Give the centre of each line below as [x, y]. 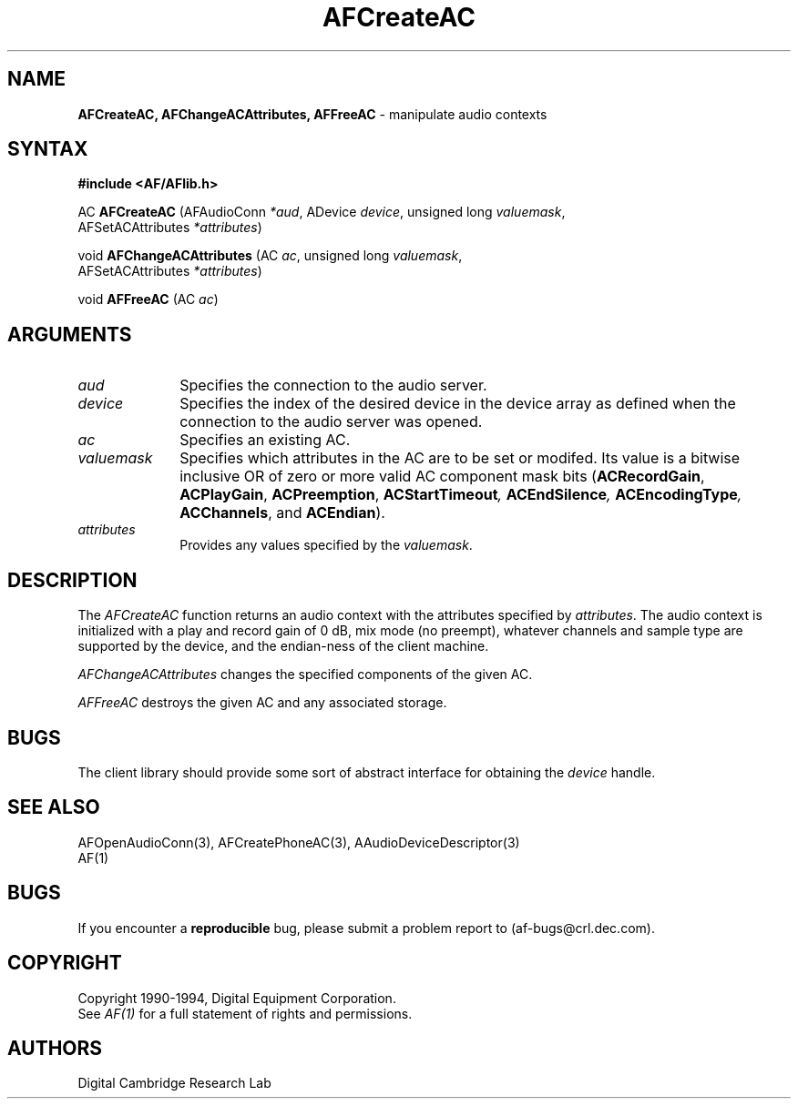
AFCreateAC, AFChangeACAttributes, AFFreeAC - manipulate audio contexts [312, 114]
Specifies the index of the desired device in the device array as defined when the [458, 404]
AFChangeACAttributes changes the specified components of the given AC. [305, 675]
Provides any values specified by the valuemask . [326, 545]
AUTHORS [55, 1048]
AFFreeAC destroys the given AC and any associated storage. [262, 703]
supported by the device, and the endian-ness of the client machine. [283, 646]
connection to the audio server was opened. [331, 422]
